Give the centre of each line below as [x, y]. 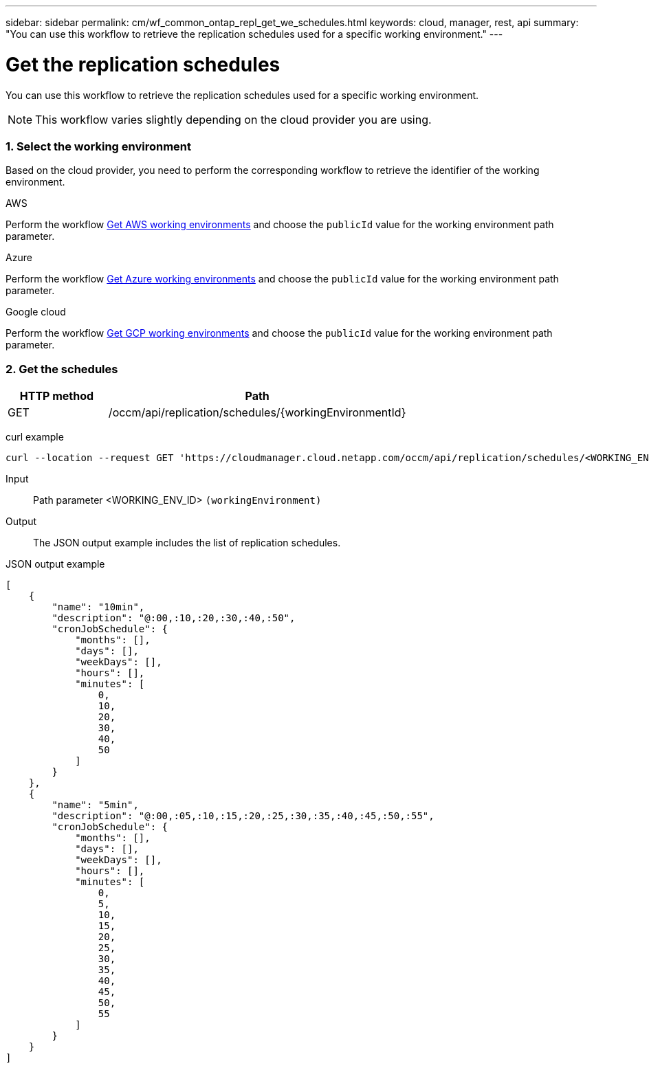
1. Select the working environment [99, 146]
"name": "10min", [98, 607]
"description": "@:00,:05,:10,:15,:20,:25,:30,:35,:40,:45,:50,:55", [243, 816]
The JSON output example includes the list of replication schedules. [187, 543]
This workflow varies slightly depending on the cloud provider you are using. [233, 119]
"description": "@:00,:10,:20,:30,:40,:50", [174, 618]
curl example [35, 437]
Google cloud [36, 312]
